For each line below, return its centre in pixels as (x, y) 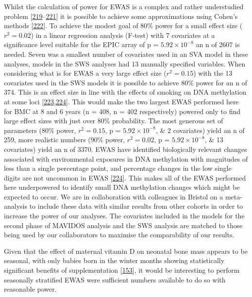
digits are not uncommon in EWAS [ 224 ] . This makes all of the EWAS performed (125, 177)
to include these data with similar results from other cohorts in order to (136, 206)
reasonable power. (30, 289)
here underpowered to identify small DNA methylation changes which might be (122, 187)
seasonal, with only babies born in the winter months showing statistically (114, 260)
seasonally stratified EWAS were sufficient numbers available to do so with (115, 279)
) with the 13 (213, 73)
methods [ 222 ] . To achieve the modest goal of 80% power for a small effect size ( (123, 25)
